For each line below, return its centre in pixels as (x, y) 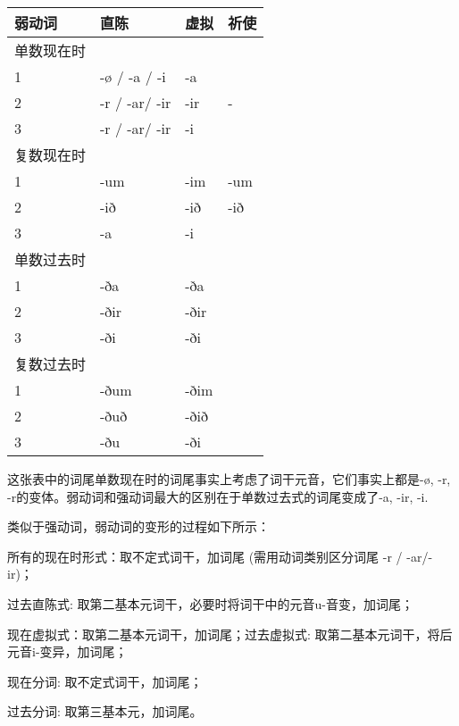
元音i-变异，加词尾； (67, 651)
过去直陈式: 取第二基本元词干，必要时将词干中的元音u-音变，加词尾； (210, 603)
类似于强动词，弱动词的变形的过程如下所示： (138, 526)
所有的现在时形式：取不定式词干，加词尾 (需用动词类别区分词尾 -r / (205, 556)
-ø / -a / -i (133, 76)
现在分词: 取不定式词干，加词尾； (105, 681)
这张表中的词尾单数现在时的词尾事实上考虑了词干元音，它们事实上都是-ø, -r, (229, 479)
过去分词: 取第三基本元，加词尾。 (105, 711)
